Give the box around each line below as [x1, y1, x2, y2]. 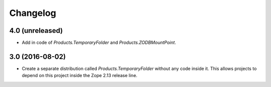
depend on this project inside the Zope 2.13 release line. [22, 73, 138, 79]
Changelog [9, 7, 56, 18]
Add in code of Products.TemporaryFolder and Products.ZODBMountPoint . [22, 40, 177, 46]
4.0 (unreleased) [9, 26, 63, 35]
